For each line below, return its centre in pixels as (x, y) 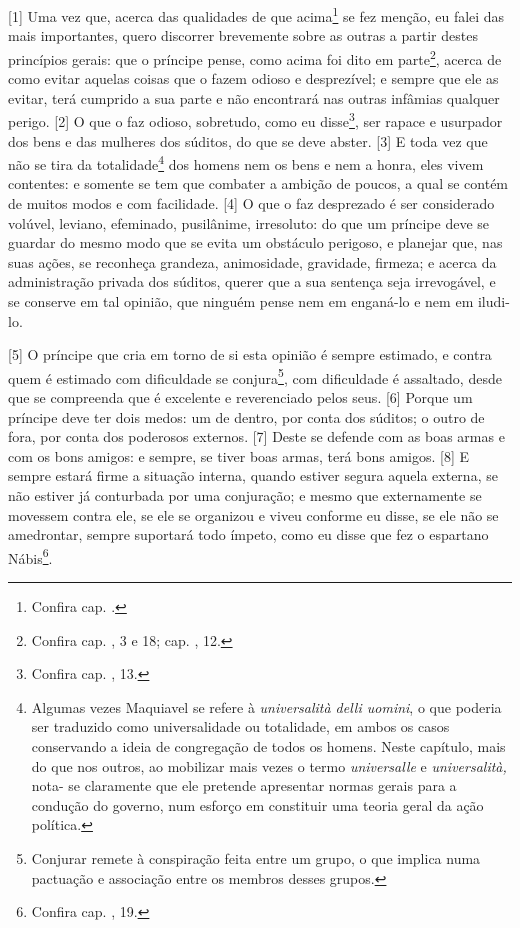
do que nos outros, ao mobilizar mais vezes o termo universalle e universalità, (269, 765)
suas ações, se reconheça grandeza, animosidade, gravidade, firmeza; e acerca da (252, 261)
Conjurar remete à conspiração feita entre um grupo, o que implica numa (256, 857)
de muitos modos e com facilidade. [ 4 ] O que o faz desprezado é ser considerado (251, 202)
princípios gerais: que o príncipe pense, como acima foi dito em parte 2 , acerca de (255, 57)
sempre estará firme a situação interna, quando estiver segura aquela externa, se (253, 475)
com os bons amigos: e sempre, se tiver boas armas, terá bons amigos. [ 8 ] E (239, 455)
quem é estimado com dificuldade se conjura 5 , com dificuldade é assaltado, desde (255, 376)
